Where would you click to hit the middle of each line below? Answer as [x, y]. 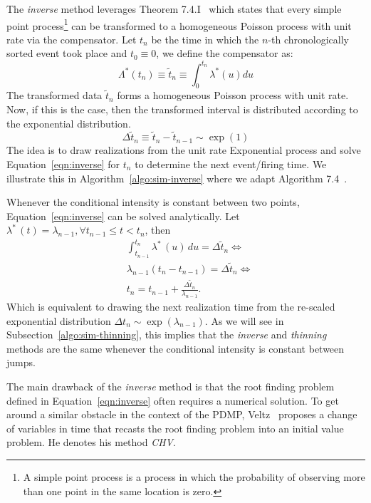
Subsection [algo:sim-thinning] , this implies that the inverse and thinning [167, 335]
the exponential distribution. [69, 123]
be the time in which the [205, 39]
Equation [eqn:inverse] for [63, 164]
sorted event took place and [67, 53]
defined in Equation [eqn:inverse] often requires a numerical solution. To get [173, 400]
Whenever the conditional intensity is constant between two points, [153, 202]
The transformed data [54, 95]
